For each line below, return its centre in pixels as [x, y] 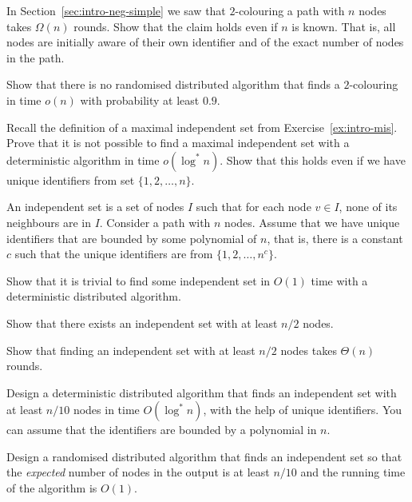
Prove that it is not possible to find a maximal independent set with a [178, 143]
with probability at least [140, 100]
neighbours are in [49, 222]
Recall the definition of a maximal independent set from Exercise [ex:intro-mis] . [202, 127]
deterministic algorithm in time [83, 159]
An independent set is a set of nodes [95, 207]
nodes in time [106, 410]
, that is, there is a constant [335, 238]
